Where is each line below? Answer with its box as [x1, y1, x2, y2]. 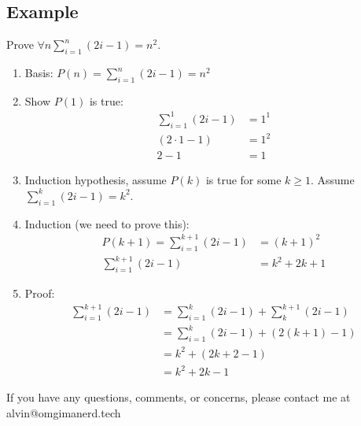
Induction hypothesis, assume [24, 172, 167, 188]
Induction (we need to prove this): [24, 215, 190, 232]
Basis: [24, 65, 53, 80]
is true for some [205, 172, 282, 188]
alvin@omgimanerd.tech [6, 404, 121, 420]
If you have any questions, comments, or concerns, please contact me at [6, 389, 351, 406]
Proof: [24, 284, 55, 301]
